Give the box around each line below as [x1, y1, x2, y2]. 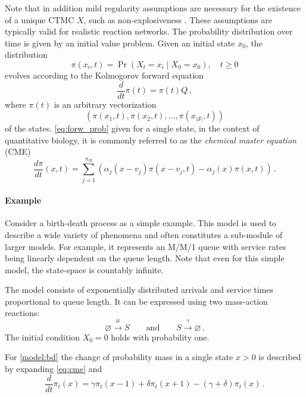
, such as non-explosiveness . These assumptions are [83, 13, 273, 26]
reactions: [5, 307, 40, 319]
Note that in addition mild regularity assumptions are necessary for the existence [5, 2, 301, 14]
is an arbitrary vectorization [54, 98, 157, 110]
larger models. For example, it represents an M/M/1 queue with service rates [5, 240, 286, 252]
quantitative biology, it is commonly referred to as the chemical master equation [5, 133, 296, 146]
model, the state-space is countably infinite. [5, 263, 164, 276]
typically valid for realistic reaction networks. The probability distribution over [5, 25, 293, 37]
